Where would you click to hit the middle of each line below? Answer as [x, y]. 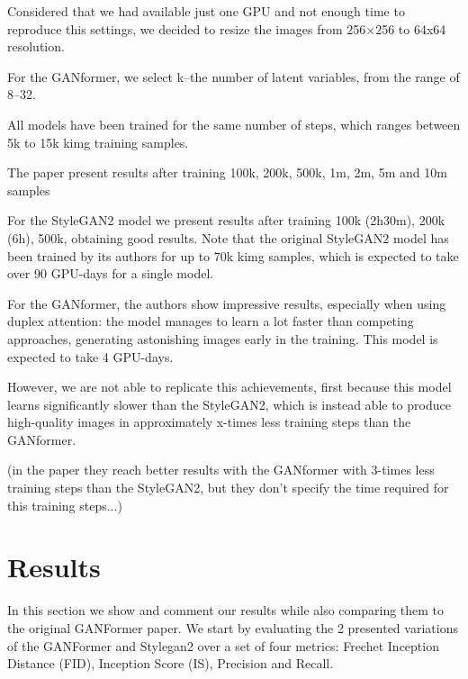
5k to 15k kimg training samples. [98, 142]
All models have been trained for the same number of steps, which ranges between [234, 124]
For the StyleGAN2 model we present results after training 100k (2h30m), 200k [226, 220]
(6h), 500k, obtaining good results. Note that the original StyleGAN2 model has [228, 237]
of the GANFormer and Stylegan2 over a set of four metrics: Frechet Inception [223, 645]
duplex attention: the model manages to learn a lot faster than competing [211, 321]
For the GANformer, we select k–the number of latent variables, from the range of [234, 76]
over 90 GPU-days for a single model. [111, 273]
